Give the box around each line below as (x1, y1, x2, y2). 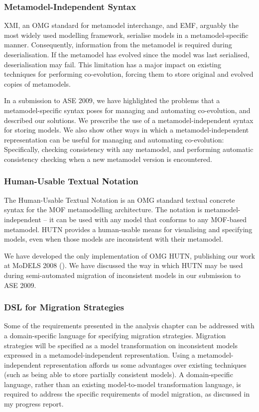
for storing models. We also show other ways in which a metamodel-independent (4, 125, 249, 135)
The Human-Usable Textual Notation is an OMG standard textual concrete (4, 194, 235, 205)
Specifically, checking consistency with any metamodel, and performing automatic (4, 144, 254, 154)
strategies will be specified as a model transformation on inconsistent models (4, 340, 238, 350)
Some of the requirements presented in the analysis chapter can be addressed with (4, 320, 255, 331)
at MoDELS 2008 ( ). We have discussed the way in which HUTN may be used (4, 260, 243, 271)
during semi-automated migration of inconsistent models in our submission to (4, 270, 241, 280)
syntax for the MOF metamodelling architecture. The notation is (4, 204, 202, 215)
